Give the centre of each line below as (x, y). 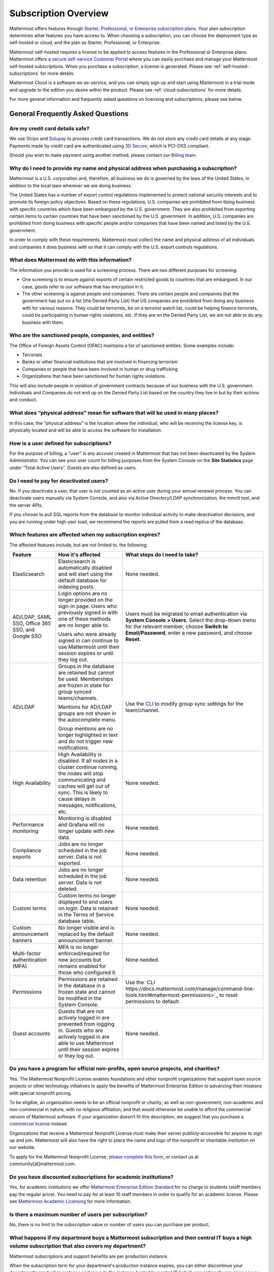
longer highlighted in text (88, 735)
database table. (77, 921)
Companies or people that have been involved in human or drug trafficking (100, 369)
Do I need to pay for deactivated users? (59, 481)
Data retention (29, 879)
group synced (75, 692)
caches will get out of (84, 786)
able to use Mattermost (86, 1043)
